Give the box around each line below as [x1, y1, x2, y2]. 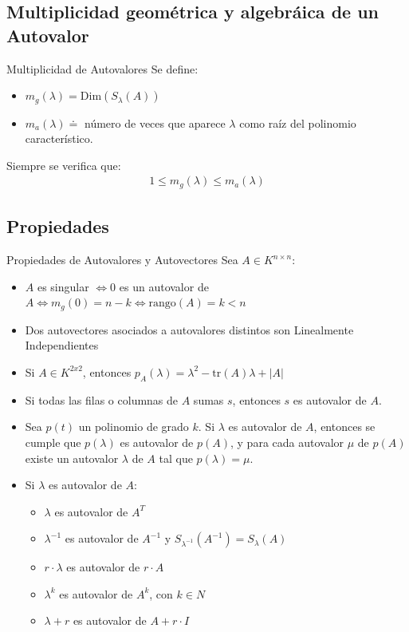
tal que [159, 449, 193, 466]
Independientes [25, 337, 99, 354]
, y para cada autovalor [230, 433, 344, 450]
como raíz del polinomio [239, 114, 356, 131]
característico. [25, 130, 93, 147]
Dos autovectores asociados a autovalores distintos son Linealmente [25, 321, 354, 338]
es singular [37, 278, 89, 294]
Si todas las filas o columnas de [25, 391, 179, 408]
